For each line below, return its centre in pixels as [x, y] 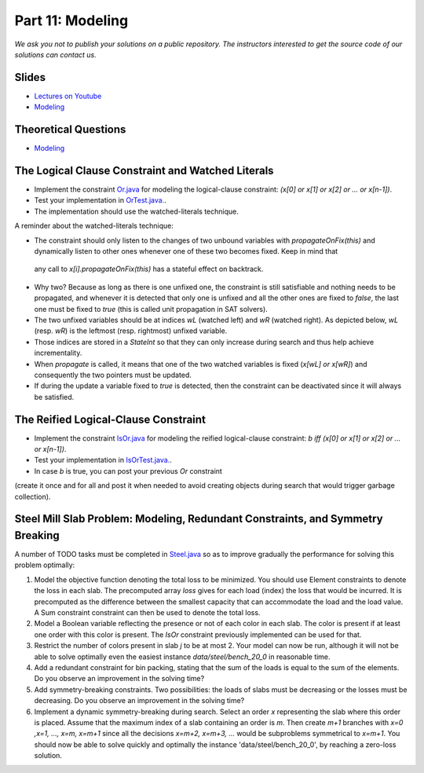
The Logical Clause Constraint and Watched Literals [144, 170]
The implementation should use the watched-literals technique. [136, 211]
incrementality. [58, 353]
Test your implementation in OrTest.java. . [100, 200]
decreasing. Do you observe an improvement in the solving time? [139, 701]
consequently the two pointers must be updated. [113, 375]
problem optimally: [45, 565]
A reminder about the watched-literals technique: [94, 226]
